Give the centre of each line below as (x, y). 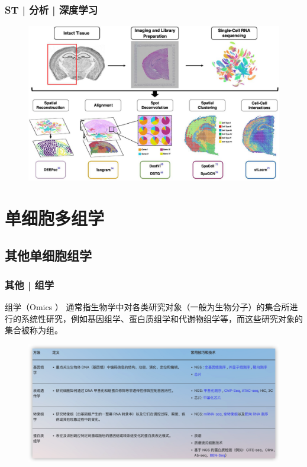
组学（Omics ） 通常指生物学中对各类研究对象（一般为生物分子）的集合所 (147, 307)
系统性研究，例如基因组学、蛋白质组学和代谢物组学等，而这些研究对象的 (162, 318)
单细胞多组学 (55, 218)
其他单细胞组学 (48, 255)
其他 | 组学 (30, 284)
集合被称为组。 (34, 330)
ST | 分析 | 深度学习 (51, 9)
